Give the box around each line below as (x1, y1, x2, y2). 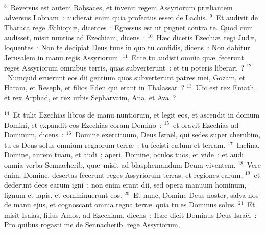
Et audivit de (216, 12, 258, 22)
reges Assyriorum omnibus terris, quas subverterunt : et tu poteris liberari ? (4, 62, 245, 73)
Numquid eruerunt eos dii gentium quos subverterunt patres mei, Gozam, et (7, 72, 246, 83)
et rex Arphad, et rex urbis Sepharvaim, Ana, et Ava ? (4, 92, 176, 103)
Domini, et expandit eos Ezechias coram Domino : (4, 119, 162, 130)
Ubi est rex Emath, (196, 82, 256, 92)
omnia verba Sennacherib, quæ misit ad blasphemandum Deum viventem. (4, 159, 236, 170)
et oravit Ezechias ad (173, 119, 239, 130)
